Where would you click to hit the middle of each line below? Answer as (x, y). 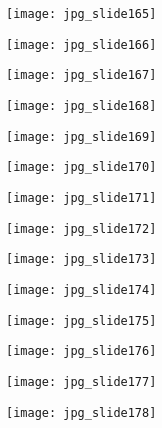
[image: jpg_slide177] (81, 381)
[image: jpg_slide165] (81, 14)
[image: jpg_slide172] (81, 228)
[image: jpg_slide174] (81, 289)
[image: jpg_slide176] (81, 351)
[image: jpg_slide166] (81, 44)
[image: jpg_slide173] (81, 259)
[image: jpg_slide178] (81, 412)
